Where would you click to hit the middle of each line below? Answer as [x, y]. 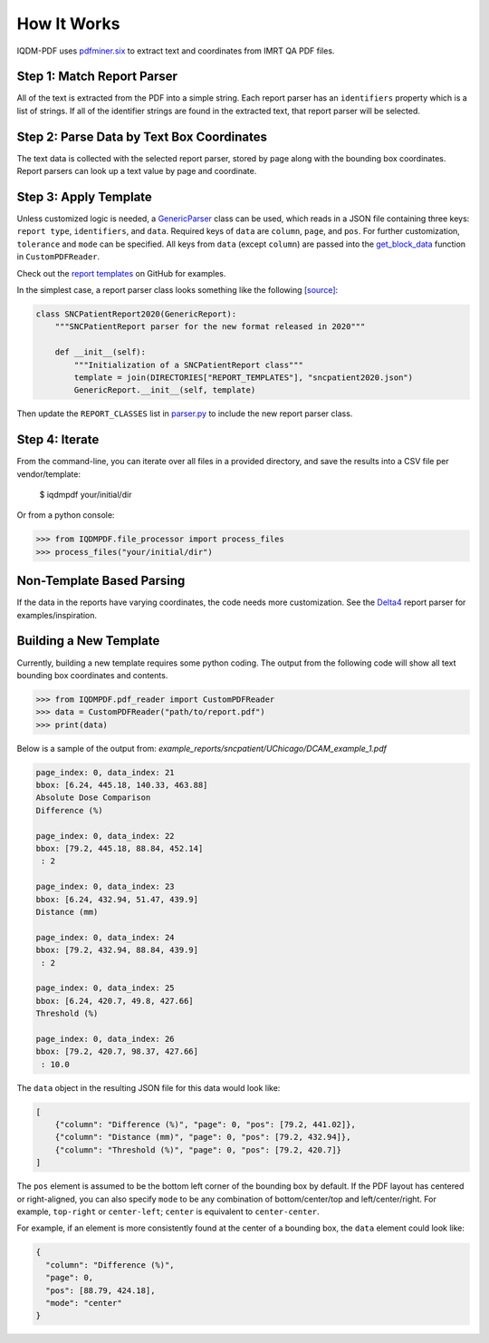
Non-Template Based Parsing [101, 581]
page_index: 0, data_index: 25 [105, 988]
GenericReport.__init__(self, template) [165, 390]
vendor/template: [49, 474]
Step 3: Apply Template [85, 196]
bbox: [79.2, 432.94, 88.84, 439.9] [117, 950]
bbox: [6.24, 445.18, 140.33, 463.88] [122, 785]
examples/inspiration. [57, 615]
